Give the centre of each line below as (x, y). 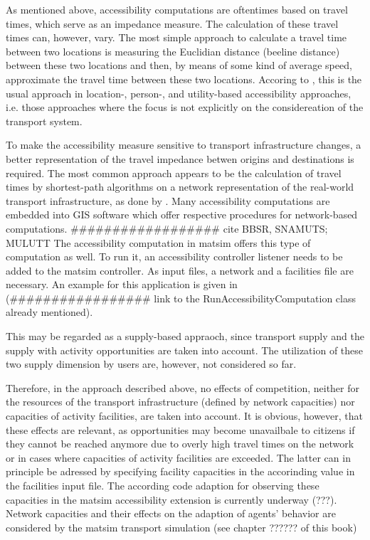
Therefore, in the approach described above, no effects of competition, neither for (183, 387)
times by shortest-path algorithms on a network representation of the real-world (180, 187)
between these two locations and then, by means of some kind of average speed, (179, 65)
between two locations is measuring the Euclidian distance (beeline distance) (173, 51)
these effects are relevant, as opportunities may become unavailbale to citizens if (180, 429)
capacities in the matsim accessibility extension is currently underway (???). (171, 499)
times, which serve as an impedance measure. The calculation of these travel (172, 23)
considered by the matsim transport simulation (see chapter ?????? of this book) (181, 527)
